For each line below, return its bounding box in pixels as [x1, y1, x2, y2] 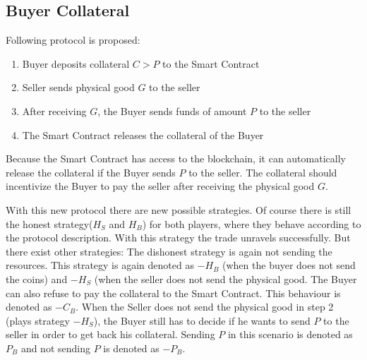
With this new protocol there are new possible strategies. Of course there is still [6, 202, 351, 217]
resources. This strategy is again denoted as [6, 258, 194, 272]
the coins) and [6, 271, 68, 286]
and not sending [20, 340, 90, 355]
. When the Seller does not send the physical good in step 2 [76, 299, 334, 314]
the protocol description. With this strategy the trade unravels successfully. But [6, 230, 351, 245]
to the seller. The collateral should [188, 164, 337, 179]
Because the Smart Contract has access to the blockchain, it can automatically [6, 151, 346, 166]
